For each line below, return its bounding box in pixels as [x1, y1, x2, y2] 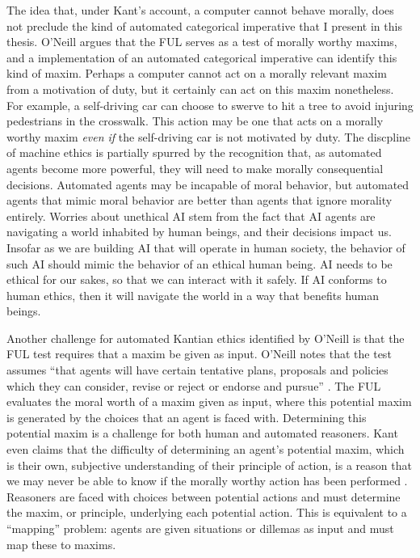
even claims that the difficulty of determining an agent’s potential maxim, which [6, 441, 405, 458]
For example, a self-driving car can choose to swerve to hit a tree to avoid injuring [6, 96, 414, 113]
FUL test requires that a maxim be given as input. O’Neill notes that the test [6, 345, 392, 362]
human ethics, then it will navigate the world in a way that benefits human [6, 286, 380, 303]
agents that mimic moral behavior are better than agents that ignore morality [6, 192, 393, 209]
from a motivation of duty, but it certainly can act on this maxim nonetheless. [6, 80, 394, 97]
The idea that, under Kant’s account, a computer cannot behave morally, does [6, 2, 394, 18]
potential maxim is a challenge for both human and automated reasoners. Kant [6, 425, 398, 442]
